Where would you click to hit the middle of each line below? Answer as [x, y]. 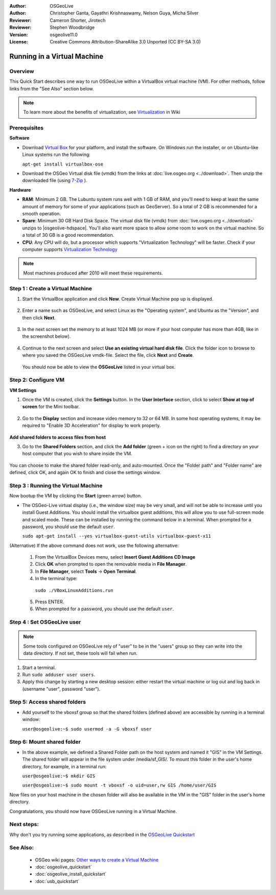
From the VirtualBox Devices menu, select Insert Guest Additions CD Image [115, 557]
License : [19, 41]
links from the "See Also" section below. [52, 88]
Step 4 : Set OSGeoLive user [45, 622]
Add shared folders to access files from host [57, 437]
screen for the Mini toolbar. [51, 407]
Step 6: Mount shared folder [45, 742]
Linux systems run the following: [56, 155]
